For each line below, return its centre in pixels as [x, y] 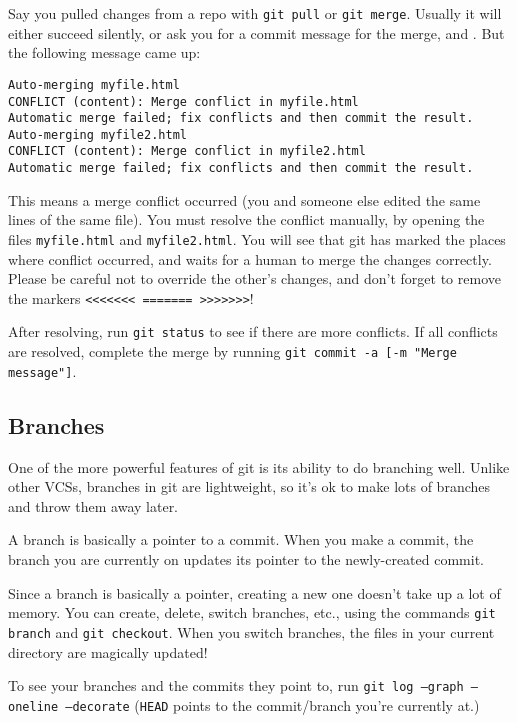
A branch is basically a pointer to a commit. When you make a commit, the [241, 539]
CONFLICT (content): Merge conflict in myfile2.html [187, 151]
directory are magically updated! [108, 651]
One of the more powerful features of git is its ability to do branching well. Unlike [259, 466]
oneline [33, 706]
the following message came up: [104, 52]
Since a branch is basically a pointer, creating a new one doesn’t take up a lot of [254, 592]
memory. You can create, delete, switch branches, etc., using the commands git [252, 612]
